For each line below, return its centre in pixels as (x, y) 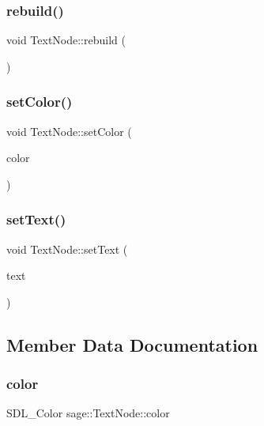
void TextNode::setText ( (67, 249)
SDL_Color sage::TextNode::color (88, 413)
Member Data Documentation (132, 344)
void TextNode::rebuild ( (66, 40)
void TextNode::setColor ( (69, 131)
